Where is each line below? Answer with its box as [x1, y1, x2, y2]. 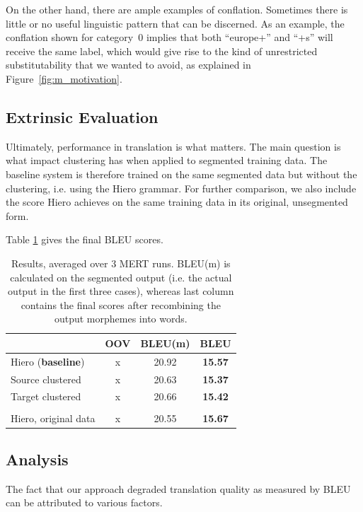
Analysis [6, 448, 69, 470]
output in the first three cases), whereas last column [8, 284, 234, 298]
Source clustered [11, 371, 81, 386]
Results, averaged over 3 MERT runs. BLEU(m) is [11, 255, 231, 270]
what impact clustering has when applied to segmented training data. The [6, 153, 328, 168]
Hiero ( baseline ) [11, 354, 85, 368]
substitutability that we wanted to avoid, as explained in [6, 57, 251, 72]
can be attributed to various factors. [6, 495, 163, 510]
